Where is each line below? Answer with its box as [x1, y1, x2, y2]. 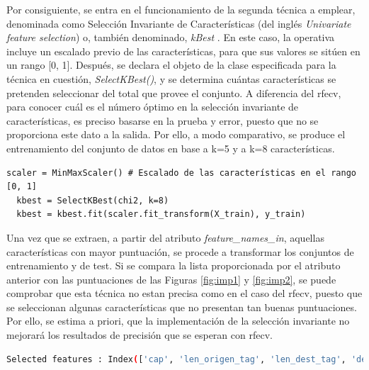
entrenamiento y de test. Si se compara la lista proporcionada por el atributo [6, 258, 341, 273]
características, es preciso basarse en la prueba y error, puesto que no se [6, 113, 319, 128]
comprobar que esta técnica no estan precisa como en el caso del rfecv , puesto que [6, 286, 363, 301]
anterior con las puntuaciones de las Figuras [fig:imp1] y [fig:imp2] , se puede [6, 271, 336, 286]
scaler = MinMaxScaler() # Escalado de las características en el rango [6, 167, 356, 178]
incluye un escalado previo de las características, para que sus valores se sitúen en [6, 43, 361, 58]
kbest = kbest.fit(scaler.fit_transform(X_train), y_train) [16, 209, 306, 220]
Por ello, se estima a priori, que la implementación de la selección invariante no [6, 313, 350, 328]
